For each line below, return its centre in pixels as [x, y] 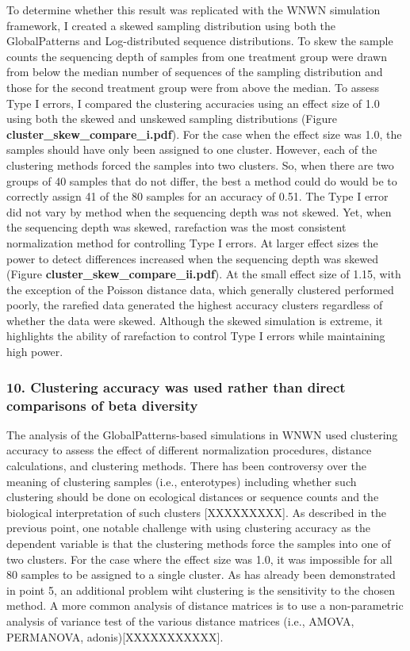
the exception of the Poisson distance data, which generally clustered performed [200, 289]
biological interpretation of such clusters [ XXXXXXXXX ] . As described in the [196, 512]
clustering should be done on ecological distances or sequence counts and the [193, 497]
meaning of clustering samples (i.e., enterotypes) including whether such [182, 481]
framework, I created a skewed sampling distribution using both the [171, 25]
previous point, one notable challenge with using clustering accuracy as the [188, 528]
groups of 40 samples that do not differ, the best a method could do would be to [202, 180]
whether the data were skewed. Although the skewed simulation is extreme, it [195, 320]
